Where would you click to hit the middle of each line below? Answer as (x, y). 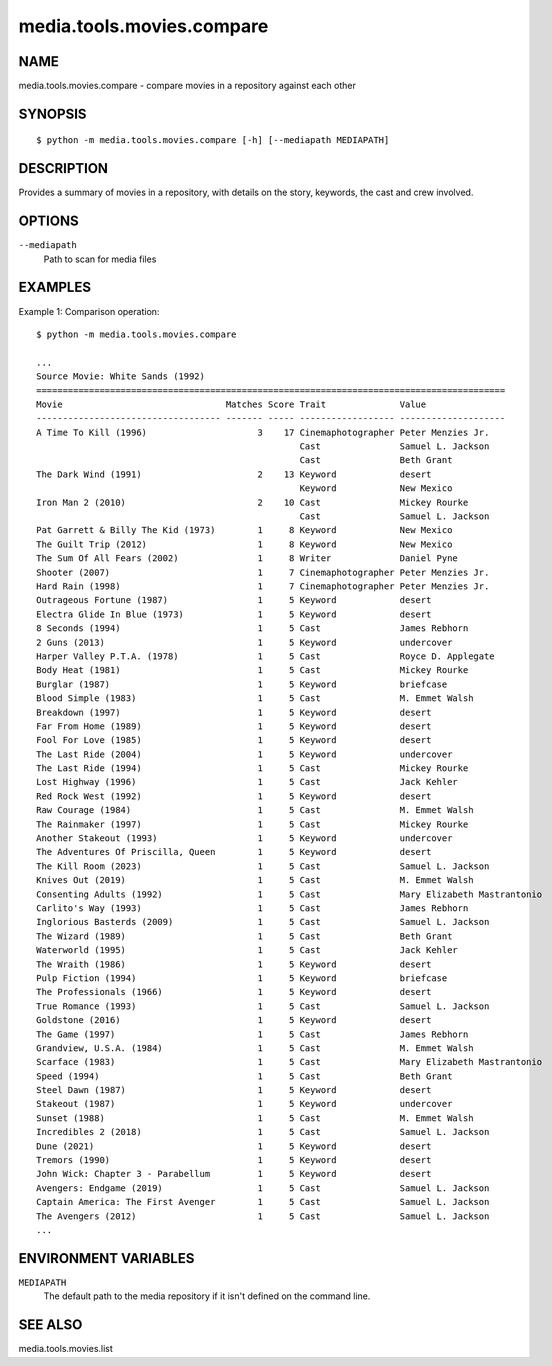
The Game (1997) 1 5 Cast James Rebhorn (252, 1034)
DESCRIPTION (63, 168)
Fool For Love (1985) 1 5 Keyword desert (234, 740)
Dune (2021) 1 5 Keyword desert (234, 1146)
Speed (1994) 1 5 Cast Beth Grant (244, 1076)
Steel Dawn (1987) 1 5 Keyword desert (234, 1090)
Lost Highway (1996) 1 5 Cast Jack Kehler (247, 782)
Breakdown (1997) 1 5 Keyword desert (234, 712)
